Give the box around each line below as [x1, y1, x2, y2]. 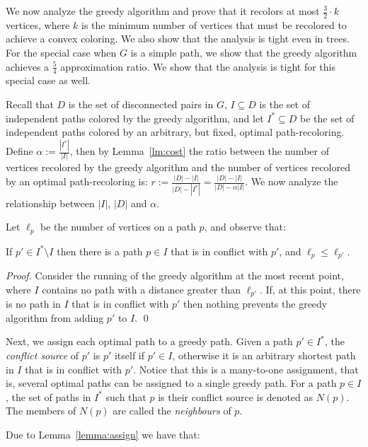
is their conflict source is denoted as [158, 389, 314, 404]
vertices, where [6, 17, 70, 32]
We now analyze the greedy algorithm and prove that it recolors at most [6, 4, 320, 18]
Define [6, 144, 33, 158]
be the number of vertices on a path [40, 219, 196, 234]
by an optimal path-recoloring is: [6, 174, 148, 189]
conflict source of [6, 347, 79, 362]
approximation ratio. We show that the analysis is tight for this [60, 59, 335, 74]
